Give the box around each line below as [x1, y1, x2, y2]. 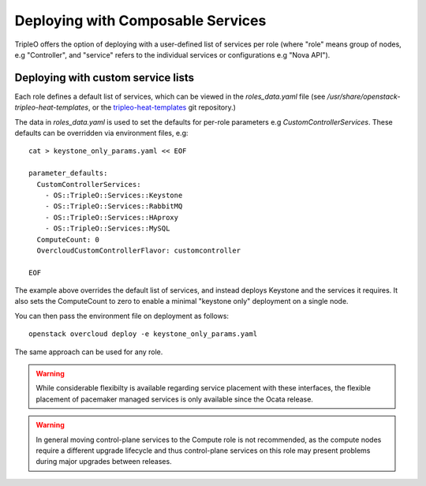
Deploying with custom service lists [14, 71, 195, 84]
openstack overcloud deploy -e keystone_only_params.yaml [28, 330, 258, 338]
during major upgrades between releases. [35, 457, 173, 466]
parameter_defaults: [28, 169, 108, 178]
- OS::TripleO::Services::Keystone [44, 190, 183, 200]
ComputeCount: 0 [36, 235, 100, 244]
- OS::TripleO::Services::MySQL [44, 224, 170, 233]
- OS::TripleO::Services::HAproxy [44, 213, 179, 222]
